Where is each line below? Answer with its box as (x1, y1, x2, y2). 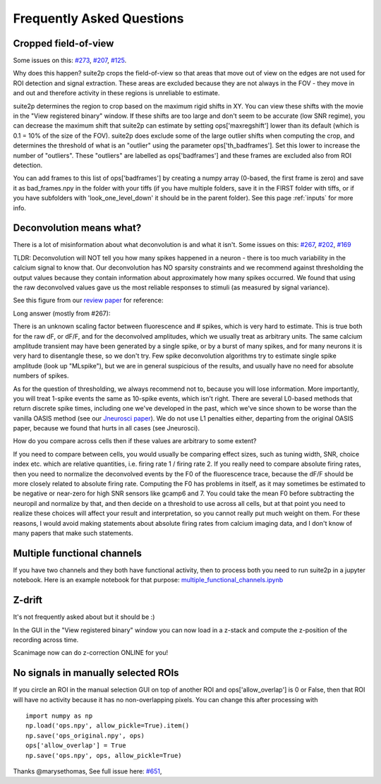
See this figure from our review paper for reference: (13, 296, 164, 305)
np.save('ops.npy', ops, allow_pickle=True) (25, 752, 183, 759)
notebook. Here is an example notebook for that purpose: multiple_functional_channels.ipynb (13, 576, 284, 584)
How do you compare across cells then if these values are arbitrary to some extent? (13, 437, 257, 445)
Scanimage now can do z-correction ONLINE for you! (13, 649, 169, 657)
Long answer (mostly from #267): (13, 309, 111, 318)
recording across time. (13, 635, 79, 644)
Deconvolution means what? (13, 222, 142, 234)
